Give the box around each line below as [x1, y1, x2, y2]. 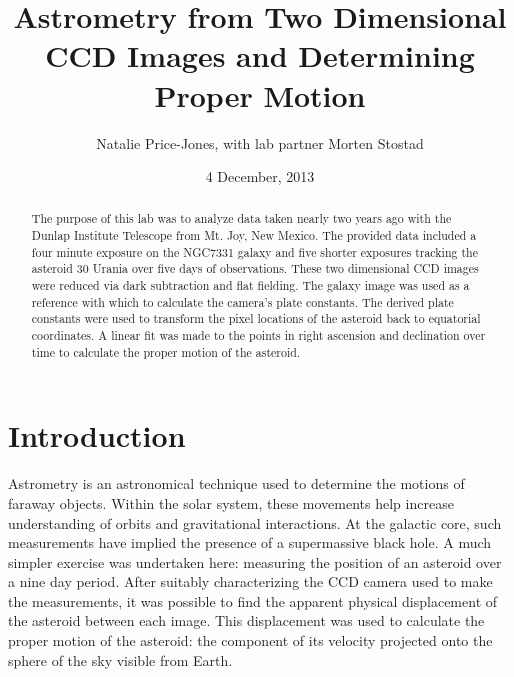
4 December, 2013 [205, 166, 315, 187]
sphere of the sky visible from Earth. [8, 649, 233, 670]
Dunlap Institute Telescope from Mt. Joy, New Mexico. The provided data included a [31, 227, 477, 244]
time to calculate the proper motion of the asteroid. [31, 343, 301, 360]
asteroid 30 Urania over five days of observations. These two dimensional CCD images [31, 260, 479, 277]
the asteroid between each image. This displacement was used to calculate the [8, 610, 485, 631]
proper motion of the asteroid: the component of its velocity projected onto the [8, 630, 493, 651]
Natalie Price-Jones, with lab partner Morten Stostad [96, 132, 424, 153]
